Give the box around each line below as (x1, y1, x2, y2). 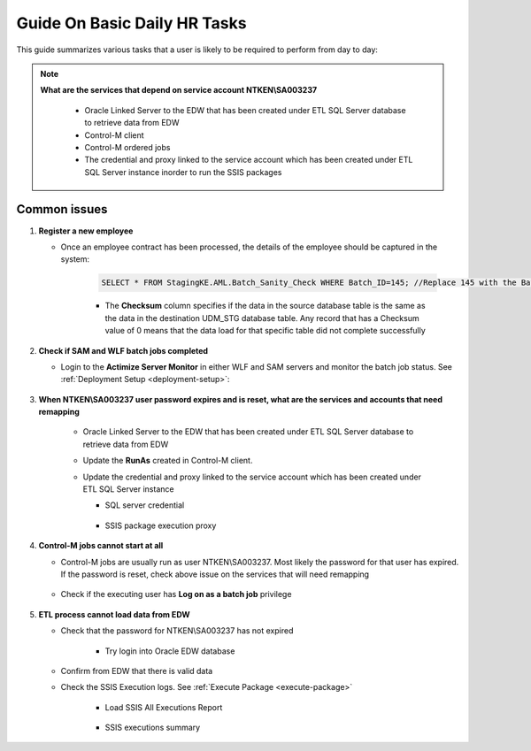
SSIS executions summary (104, 722, 201, 733)
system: (60, 254, 90, 264)
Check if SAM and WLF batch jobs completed (38, 345, 208, 356)
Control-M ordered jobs (84, 142, 171, 152)
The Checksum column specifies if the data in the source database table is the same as (104, 301, 426, 311)
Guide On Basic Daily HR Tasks (16, 13, 247, 33)
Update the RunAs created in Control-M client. (82, 456, 253, 466)
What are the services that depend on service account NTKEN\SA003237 (40, 85, 318, 96)
